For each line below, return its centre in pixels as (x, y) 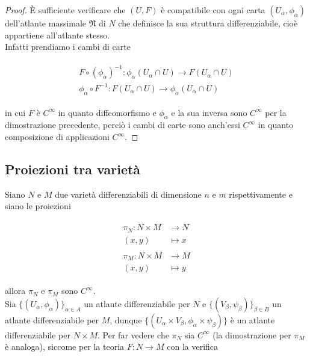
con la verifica (193, 346)
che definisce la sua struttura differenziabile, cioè (208, 23)
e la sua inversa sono (209, 112)
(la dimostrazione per (252, 334)
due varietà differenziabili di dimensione (128, 194)
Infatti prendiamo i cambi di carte (68, 47)
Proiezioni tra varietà (73, 169)
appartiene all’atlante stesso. (57, 35)
